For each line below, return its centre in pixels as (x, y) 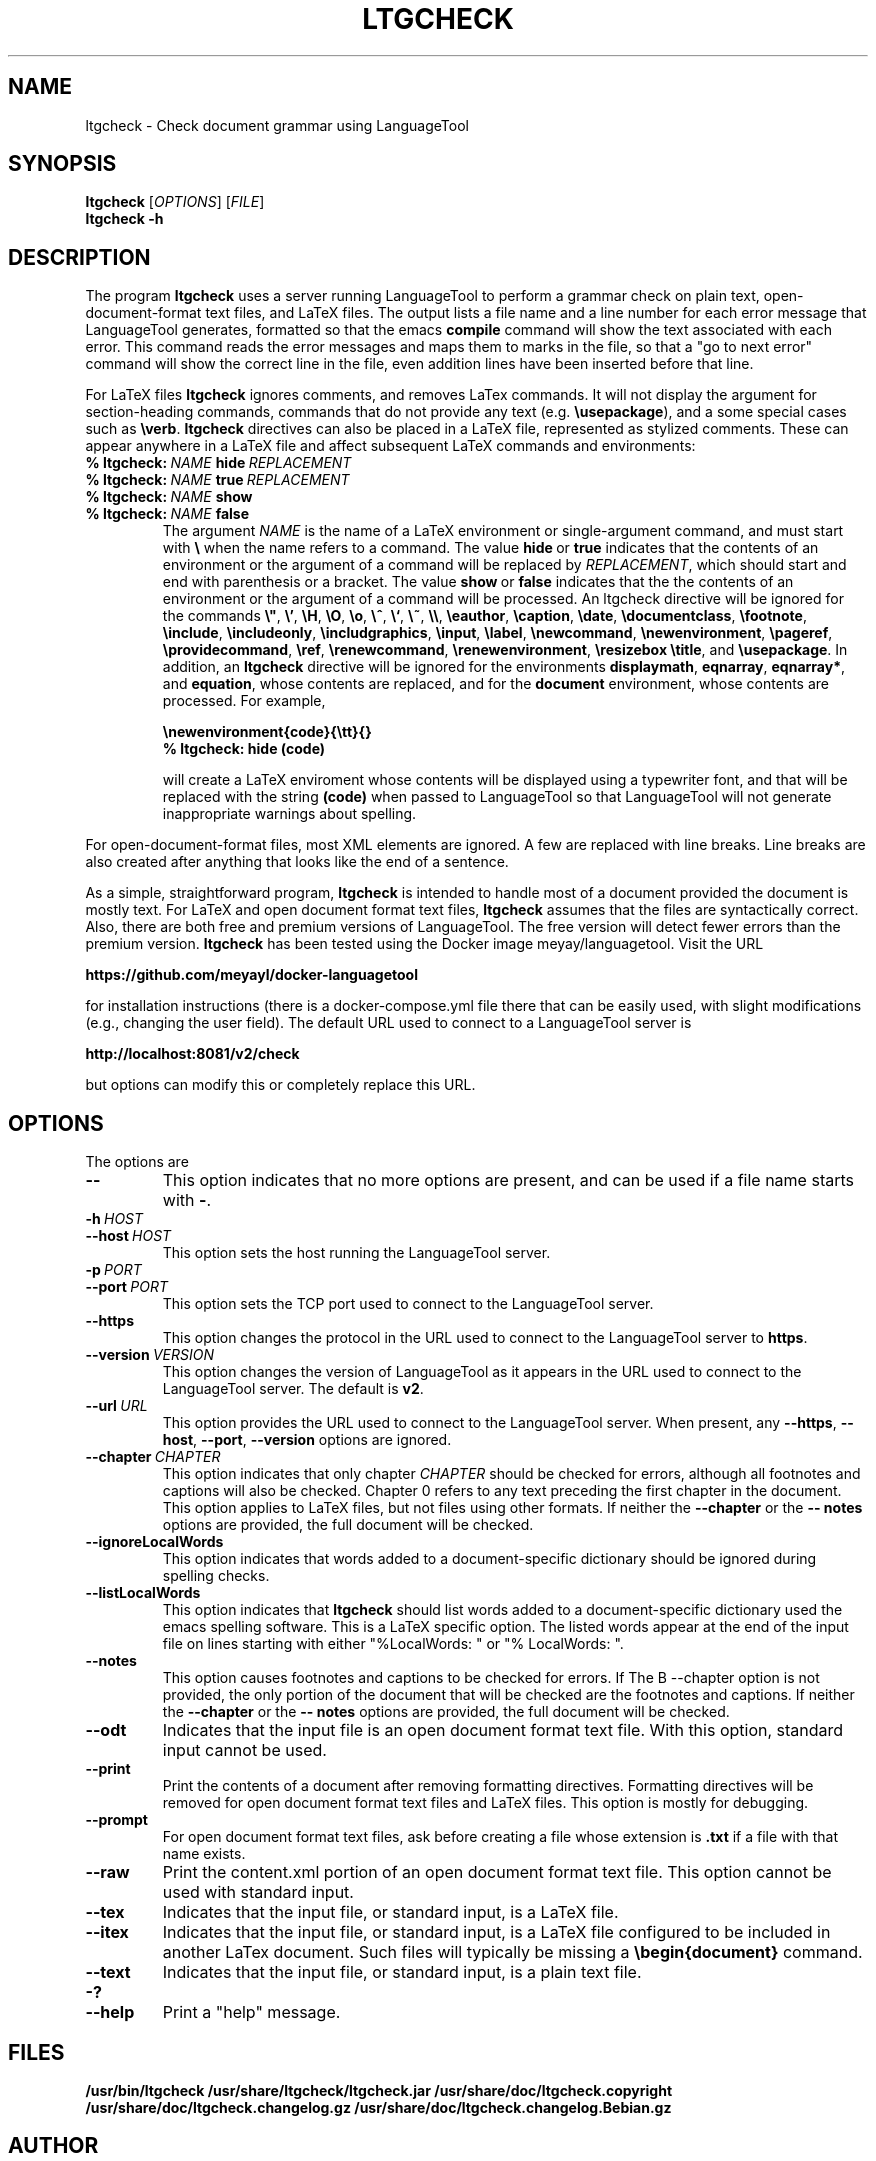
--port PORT (127, 1287)
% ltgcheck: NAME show (169, 497)
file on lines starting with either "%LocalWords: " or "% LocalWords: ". (393, 1644)
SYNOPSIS (62, 164)
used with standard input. (258, 1892)
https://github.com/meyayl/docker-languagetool (251, 975)
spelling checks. (216, 1576)
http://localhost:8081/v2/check (192, 1054)
